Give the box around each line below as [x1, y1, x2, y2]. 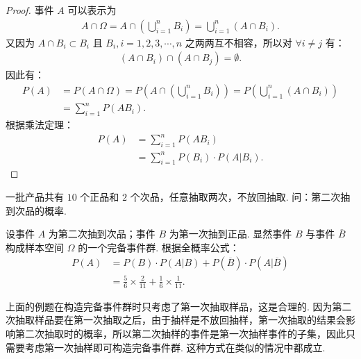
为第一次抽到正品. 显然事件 [169, 226, 292, 241]
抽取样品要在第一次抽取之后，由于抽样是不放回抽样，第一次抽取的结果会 [15, 312, 346, 327]
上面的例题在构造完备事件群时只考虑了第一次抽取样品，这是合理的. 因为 [6, 299, 333, 313]
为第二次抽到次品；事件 [48, 226, 156, 241]
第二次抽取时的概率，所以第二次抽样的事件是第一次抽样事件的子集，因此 [15, 326, 346, 341]
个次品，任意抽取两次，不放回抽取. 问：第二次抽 [130, 190, 351, 204]
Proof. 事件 [6, 3, 54, 17]
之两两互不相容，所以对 [185, 35, 292, 49]
